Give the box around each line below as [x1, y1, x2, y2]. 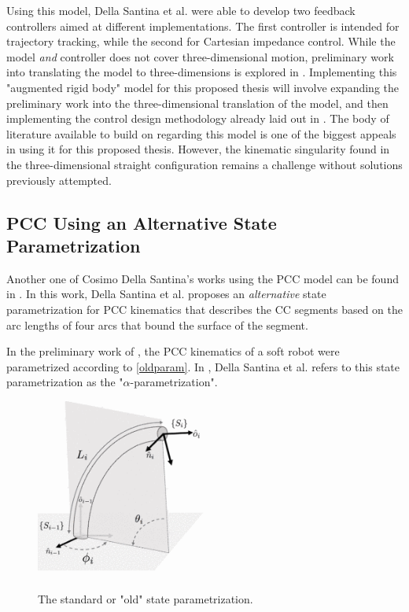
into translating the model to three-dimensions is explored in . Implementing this [6, 64, 397, 80]
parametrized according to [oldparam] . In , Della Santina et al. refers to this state [6, 358, 400, 374]
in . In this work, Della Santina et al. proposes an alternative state [6, 286, 326, 302]
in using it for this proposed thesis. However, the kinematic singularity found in [6, 141, 390, 157]
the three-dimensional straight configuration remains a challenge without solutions [6, 156, 403, 172]
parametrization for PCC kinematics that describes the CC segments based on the [6, 300, 403, 317]
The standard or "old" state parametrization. [38, 590, 253, 606]
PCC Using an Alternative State [6, 210, 277, 234]
